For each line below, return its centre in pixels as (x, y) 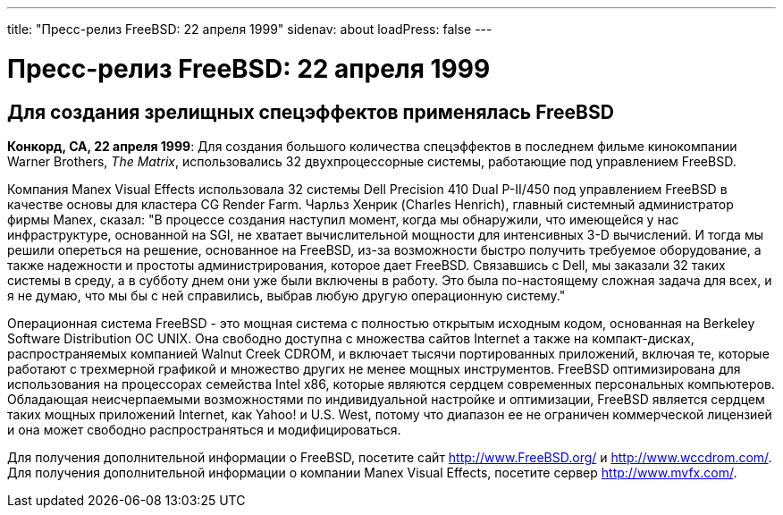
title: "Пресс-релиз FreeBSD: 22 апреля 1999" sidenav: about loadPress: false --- (250, 29)
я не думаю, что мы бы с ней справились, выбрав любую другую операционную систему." (286, 295)
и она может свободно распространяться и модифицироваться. (204, 429)
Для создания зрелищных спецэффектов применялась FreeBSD (311, 112)
